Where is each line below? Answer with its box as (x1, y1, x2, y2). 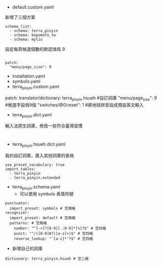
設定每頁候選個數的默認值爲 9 (5, 46, 65, 52)
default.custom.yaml (12, 4, 54, 10)
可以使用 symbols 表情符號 (19, 191, 74, 197)
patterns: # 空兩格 (9, 220, 47, 225)
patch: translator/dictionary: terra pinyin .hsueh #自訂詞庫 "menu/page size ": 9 (5, 95, 157, 102)
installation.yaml (12, 73, 45, 79)
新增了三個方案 (5, 14, 35, 20)
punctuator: (5, 201, 29, 206)
